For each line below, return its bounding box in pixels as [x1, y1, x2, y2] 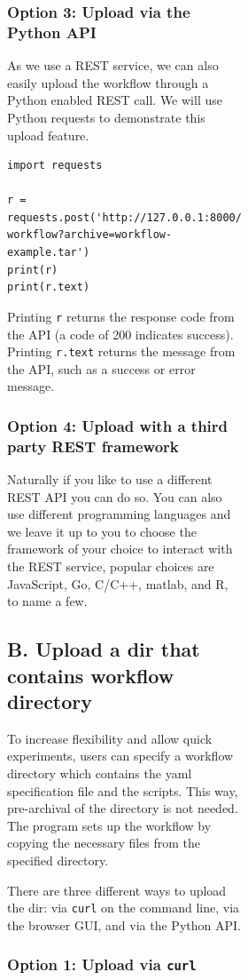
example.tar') [7, 246, 90, 259]
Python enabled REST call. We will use [7, 91, 222, 109]
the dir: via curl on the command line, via [7, 898, 240, 917]
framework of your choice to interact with [7, 539, 233, 558]
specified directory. [7, 850, 109, 869]
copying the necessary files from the [7, 833, 201, 852]
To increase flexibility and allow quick [7, 729, 213, 747]
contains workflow [7, 661, 174, 689]
